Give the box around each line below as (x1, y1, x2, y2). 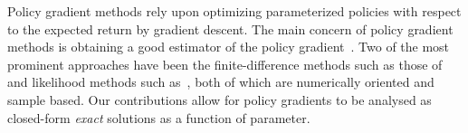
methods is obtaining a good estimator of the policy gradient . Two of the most (7, 37, 450, 56)
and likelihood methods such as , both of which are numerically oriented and (7, 72, 435, 91)
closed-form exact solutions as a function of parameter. (7, 108, 310, 127)
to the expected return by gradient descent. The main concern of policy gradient (7, 19, 454, 38)
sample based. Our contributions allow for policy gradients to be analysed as (7, 90, 432, 109)
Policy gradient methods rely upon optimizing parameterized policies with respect (7, 2, 462, 20)
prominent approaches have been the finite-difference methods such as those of (7, 54, 443, 73)
